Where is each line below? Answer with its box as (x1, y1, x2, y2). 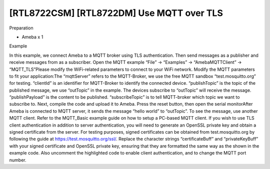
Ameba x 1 (21, 34, 43, 40)
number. (9, 157, 26, 163)
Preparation (9, 25, 33, 31)
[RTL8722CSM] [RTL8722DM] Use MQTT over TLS (9, 7, 223, 18)
